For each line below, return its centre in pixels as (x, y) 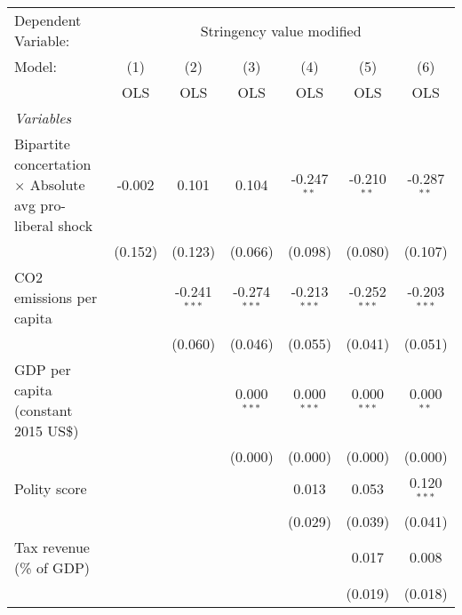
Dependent (48, 20)
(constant (44, 410)
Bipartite (42, 144)
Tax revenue (52, 547)
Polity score (51, 489)
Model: (36, 66)
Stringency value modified (281, 30)
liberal (34, 225)
